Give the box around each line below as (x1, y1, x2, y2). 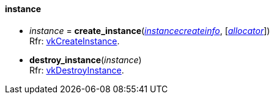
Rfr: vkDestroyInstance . (29, 64, 124, 75)
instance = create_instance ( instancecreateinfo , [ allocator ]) (29, 25, 270, 36)
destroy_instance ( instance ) (29, 54, 142, 65)
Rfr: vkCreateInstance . (29, 35, 120, 46)
